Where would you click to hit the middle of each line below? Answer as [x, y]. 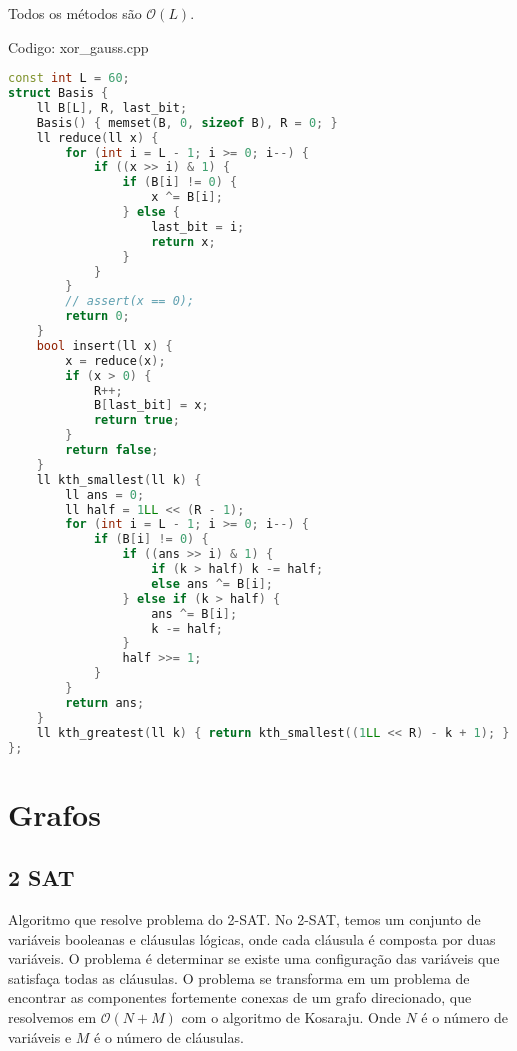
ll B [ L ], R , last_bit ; [112, 107]
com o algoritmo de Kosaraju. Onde [291, 1016]
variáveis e [40, 1036]
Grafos [54, 813]
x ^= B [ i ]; [187, 197]
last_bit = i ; [198, 226]
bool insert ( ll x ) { [104, 345]
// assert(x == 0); [130, 301]
